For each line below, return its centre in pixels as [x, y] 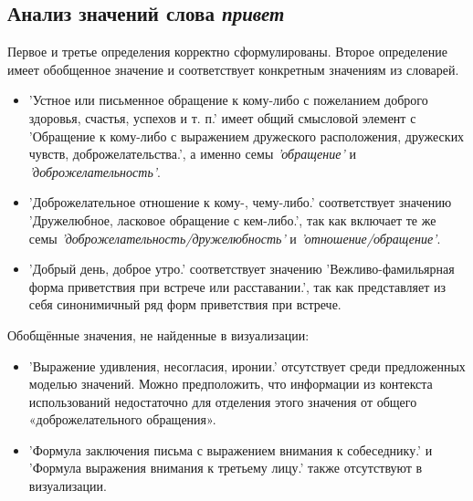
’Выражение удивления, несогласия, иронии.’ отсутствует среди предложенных [247, 365]
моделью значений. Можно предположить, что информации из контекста [231, 384]
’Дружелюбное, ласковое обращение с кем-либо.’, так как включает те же [232, 219]
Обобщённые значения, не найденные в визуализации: [158, 334]
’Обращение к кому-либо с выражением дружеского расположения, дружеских [247, 136]
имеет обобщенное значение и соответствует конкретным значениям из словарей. [233, 69]
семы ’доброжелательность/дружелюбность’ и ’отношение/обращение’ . [235, 238]
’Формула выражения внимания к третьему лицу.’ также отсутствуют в [226, 468]
